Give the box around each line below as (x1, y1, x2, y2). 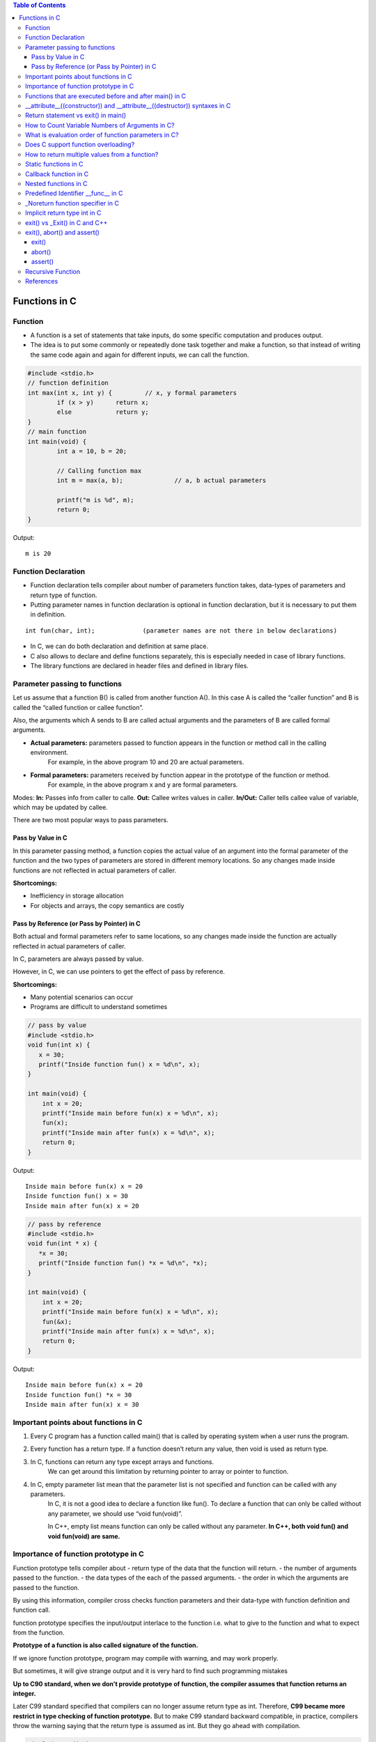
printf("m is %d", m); (56, 495, 135, 504)
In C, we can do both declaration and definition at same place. (30, 642, 209, 651)
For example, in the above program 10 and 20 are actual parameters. (47, 758, 244, 766)
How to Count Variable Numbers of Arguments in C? (25, 121, 175, 129)
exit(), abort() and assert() (25, 228, 100, 236)
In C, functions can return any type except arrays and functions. (30, 1457, 214, 1466)
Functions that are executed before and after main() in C (25, 91, 187, 100)
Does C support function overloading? (25, 140, 135, 149)
